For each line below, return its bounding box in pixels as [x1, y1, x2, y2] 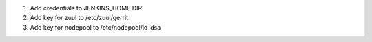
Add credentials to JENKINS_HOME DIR [30, 4, 143, 12]
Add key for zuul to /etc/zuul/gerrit [30, 14, 129, 22]
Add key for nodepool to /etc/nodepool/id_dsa [30, 23, 161, 31]
